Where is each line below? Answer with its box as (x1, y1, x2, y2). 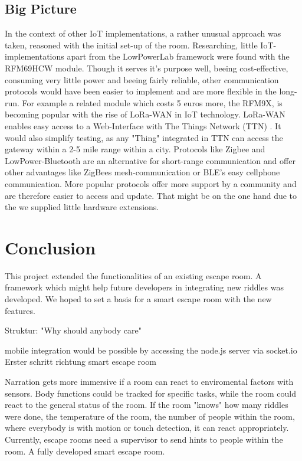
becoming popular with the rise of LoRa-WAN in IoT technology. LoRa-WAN (5, 108, 285, 120)
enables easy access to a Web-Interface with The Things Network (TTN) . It (5, 119, 281, 132)
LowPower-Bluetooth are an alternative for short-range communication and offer (5, 154, 296, 166)
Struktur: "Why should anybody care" (5, 324, 142, 336)
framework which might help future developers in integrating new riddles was (5, 281, 284, 293)
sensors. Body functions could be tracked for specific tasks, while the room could (5, 387, 296, 399)
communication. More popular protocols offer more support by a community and (5, 177, 297, 189)
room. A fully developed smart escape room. (5, 444, 165, 457)
